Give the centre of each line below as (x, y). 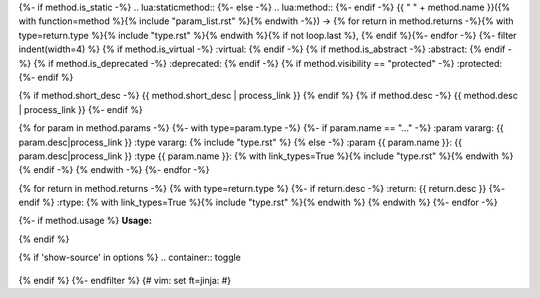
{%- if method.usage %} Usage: (85, 221)
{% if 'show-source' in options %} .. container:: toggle (130, 257)
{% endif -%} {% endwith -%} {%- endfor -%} (114, 170)
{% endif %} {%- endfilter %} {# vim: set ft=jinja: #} (125, 280)
